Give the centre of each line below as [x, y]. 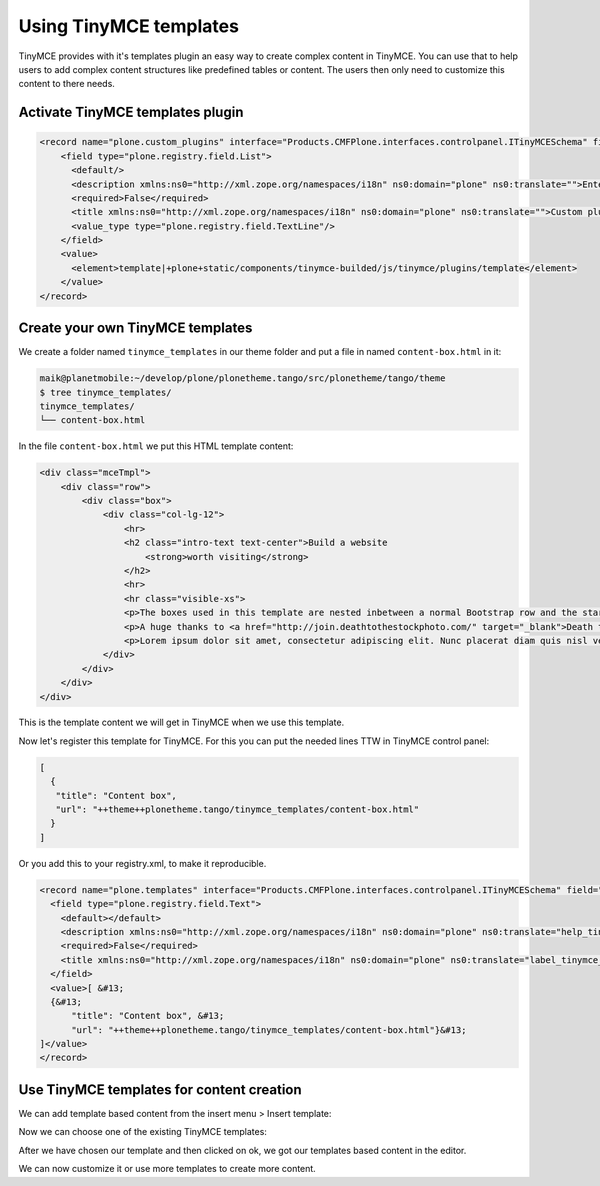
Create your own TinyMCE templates [135, 328]
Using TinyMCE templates [129, 26]
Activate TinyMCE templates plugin [131, 112]
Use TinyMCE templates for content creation [160, 1089]
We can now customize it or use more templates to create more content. [167, 1169]
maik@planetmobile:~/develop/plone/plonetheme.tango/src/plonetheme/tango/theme [242, 378]
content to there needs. [66, 84]
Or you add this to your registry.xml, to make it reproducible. [142, 863]
